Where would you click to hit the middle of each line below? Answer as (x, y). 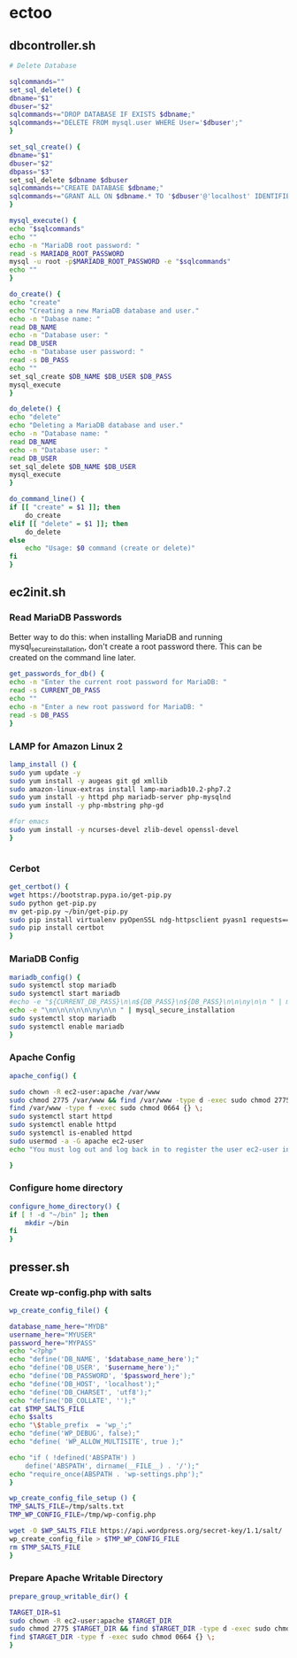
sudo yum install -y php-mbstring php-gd (87, 806)
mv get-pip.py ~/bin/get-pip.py (69, 911)
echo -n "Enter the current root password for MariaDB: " (118, 682)
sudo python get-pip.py (53, 903)
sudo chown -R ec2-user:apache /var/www (85, 1091)
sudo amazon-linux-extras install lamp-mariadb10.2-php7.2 (120, 789)
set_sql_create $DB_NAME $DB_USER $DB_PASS (91, 376)
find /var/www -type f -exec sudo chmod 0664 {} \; (106, 1108)
